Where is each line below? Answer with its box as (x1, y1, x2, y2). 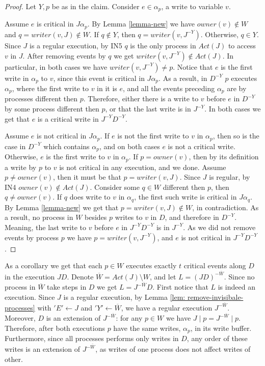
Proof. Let (5, 1, 36, 11)
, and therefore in (165, 212, 219, 222)
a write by (5, 161, 37, 172)
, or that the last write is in (105, 103, 191, 114)
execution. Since (5, 292, 55, 302)
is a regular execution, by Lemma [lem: (63, 292, 185, 302)
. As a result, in (158, 72, 207, 83)
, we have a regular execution (121, 302, 213, 313)
